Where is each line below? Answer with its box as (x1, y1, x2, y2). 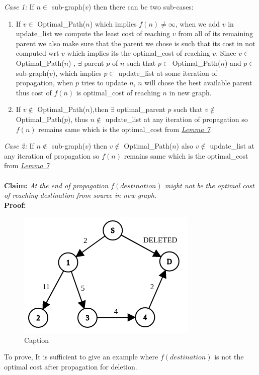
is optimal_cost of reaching (76, 87, 160, 97)
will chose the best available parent (144, 77, 252, 88)
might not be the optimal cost (164, 180, 254, 190)
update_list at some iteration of (118, 67, 217, 78)
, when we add (175, 18, 220, 29)
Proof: (4, 199, 26, 210)
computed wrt (16, 48, 59, 58)
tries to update (81, 77, 127, 88)
